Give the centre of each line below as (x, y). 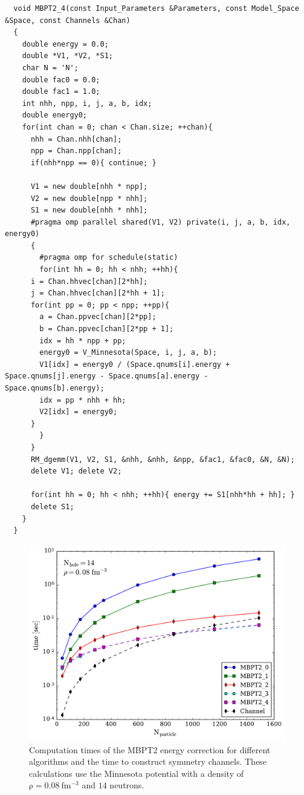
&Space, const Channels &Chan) (68, 20)
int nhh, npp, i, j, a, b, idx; (87, 103)
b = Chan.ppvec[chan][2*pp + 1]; (107, 329)
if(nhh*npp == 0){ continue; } (93, 163)
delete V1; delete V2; (76, 471)
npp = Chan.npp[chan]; (76, 151)
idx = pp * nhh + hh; (83, 400)
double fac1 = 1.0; (61, 92)
